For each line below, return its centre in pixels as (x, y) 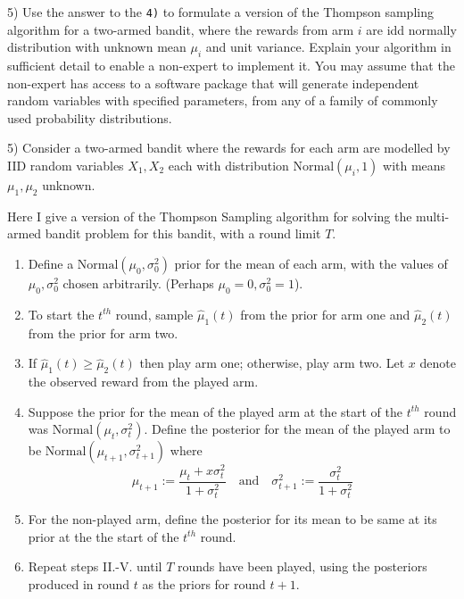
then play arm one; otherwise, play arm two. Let (272, 363)
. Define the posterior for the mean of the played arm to (297, 429)
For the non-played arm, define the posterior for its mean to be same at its (232, 519)
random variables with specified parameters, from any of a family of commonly (223, 100)
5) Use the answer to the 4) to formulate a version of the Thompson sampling (220, 12)
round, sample (154, 314)
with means (414, 166)
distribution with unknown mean (97, 47)
